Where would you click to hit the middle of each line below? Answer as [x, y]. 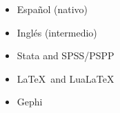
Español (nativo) [52, 9]
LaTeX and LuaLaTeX [66, 78]
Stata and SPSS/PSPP [66, 55]
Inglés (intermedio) [57, 32]
